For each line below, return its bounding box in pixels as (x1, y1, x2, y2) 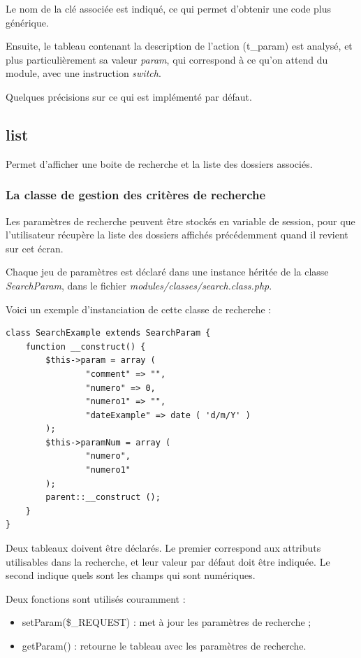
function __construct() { (25, 341, 146, 352)
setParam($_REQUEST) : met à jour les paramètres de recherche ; (22, 615, 311, 629)
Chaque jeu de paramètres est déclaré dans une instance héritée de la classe (6, 264, 329, 279)
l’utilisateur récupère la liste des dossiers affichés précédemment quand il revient (6, 227, 348, 242)
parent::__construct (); (45, 492, 161, 503)
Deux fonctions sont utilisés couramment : (6, 591, 186, 606)
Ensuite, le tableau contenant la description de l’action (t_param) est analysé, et (6, 38, 353, 53)
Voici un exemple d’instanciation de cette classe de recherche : (6, 301, 272, 316)
